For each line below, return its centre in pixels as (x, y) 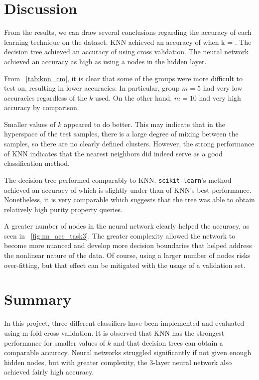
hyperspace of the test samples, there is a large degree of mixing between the (121, 134)
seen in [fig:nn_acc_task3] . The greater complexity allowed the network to (120, 235)
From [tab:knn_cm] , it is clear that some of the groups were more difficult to (123, 78)
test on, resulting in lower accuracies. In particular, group (92, 88)
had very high (220, 97)
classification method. (37, 163)
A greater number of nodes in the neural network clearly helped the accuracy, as (127, 226)
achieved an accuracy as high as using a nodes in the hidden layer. (105, 61)
